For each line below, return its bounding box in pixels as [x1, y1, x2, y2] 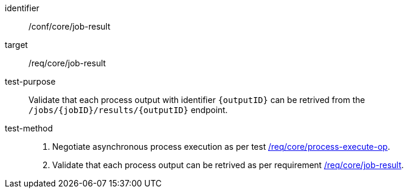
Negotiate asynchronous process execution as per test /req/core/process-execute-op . [52, 141, 390, 152]
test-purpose [5, 76, 56, 86]
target [5, 40, 28, 50]
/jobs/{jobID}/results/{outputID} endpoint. [28, 105, 228, 115]
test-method [5, 123, 53, 133]
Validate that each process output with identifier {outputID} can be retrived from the [28, 95, 365, 105]
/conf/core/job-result [28, 21, 111, 31]
